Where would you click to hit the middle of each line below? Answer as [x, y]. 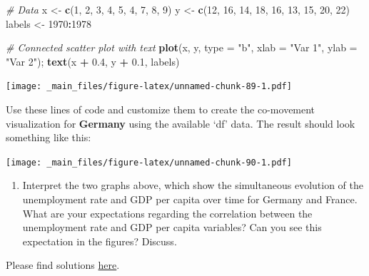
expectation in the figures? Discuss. [100, 241]
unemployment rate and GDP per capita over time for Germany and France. [190, 199]
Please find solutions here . [63, 265]
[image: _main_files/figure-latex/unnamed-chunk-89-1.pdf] [149, 87]
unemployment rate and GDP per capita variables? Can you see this [172, 227]
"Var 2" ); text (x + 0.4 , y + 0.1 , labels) [93, 61]
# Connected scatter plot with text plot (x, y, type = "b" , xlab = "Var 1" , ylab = [182, 47]
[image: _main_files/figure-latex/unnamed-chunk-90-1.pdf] [149, 162]
